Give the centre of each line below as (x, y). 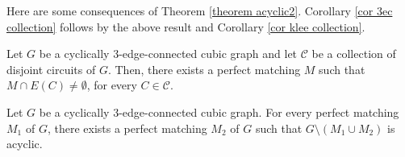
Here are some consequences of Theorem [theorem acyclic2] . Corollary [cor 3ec (200, 10)
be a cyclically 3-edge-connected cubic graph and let (168, 54)
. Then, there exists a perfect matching (204, 69)
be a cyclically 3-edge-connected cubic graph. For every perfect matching (219, 112)
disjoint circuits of (51, 69)
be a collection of (354, 54)
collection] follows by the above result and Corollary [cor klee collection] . (186, 26)
